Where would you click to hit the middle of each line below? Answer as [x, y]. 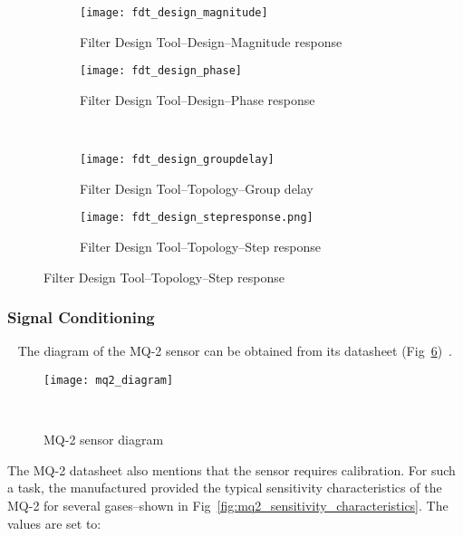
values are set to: [54, 523]
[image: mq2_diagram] [109, 380]
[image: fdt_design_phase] [161, 71]
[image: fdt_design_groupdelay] [177, 160]
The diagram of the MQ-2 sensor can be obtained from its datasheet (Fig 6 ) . [235, 351]
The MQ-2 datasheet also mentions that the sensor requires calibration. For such [231, 469]
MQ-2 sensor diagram [104, 440]
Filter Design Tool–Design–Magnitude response [211, 41]
